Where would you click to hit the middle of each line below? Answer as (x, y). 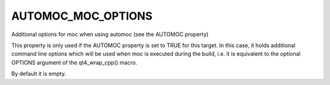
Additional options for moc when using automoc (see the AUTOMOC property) (110, 34)
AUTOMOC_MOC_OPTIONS (82, 16)
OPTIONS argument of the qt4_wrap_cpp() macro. (74, 62)
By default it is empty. (39, 74)
